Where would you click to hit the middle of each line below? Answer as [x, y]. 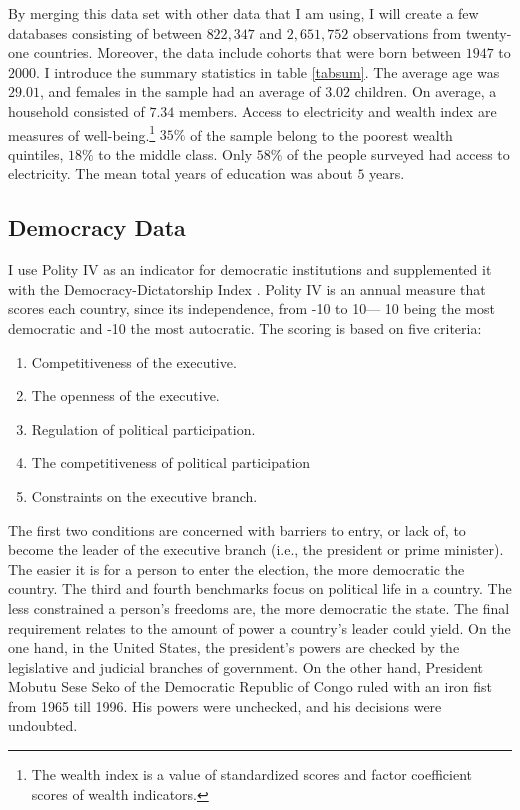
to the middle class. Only [175, 153]
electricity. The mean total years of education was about [180, 173]
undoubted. [43, 725]
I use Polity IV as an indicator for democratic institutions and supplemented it [250, 269]
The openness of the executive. [125, 395]
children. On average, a [425, 91]
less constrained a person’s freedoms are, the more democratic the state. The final [259, 607]
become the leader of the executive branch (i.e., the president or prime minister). [256, 549]
